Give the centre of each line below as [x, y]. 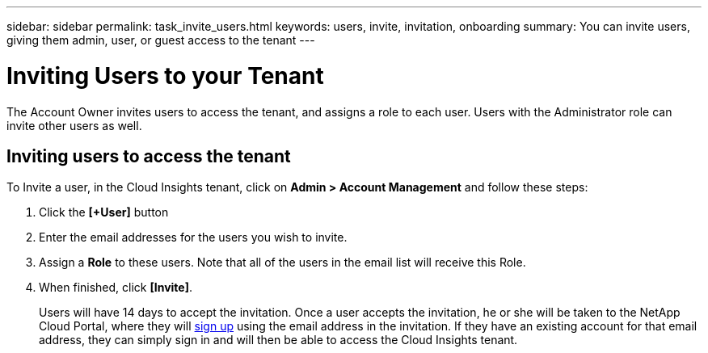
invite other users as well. [74, 125]
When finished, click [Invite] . [116, 288]
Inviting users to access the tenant [149, 156]
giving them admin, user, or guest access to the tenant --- [161, 40]
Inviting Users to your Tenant [165, 76]
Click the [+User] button [104, 212]
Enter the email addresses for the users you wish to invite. [193, 237]
